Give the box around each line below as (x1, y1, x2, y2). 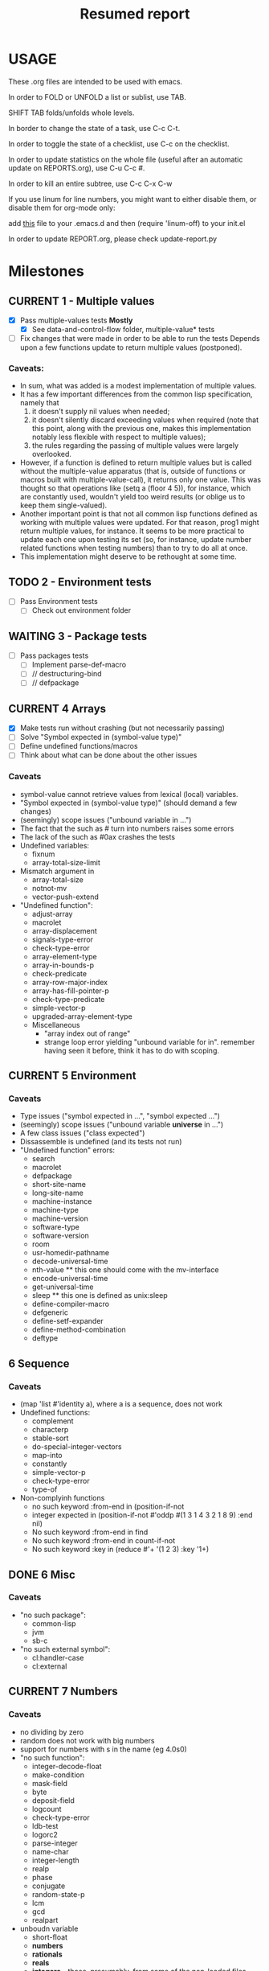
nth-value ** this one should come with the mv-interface (31, 1265, 219, 1275)
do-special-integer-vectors (31, 1442, 122, 1452)
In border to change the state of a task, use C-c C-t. (8, 123, 181, 133)
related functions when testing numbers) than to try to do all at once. (19, 544, 248, 553)
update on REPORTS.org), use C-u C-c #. (8, 162, 145, 173)
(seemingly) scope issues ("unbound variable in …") (19, 815, 192, 824)
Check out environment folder (31, 606, 132, 615)
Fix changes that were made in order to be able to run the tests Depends (19, 334, 260, 343)
